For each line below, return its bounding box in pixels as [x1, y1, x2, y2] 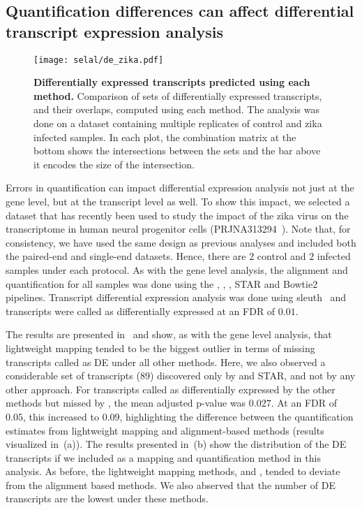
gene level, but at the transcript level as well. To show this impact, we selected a [6, 194, 350, 208]
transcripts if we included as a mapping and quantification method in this [6, 450, 321, 465]
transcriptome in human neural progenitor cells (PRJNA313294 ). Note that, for [6, 221, 351, 236]
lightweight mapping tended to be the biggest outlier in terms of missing [6, 340, 315, 355]
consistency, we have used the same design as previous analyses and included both [6, 235, 356, 249]
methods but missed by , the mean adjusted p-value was [6, 395, 246, 410]
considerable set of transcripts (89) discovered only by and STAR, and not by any [6, 368, 356, 383]
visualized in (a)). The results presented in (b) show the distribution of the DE [6, 437, 347, 451]
